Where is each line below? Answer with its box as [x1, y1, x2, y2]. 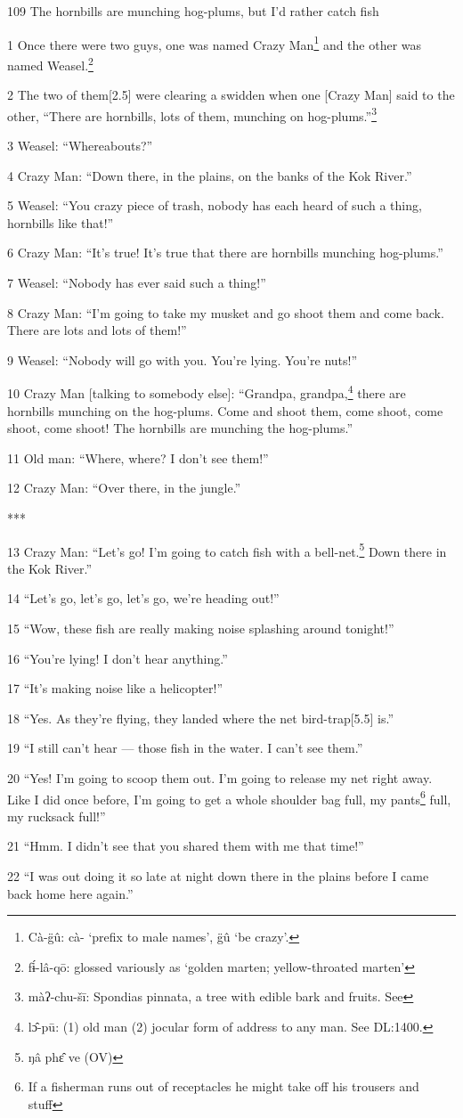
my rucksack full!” [7, 806, 106, 825]
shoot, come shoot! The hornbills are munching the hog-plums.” [7, 419, 353, 437]
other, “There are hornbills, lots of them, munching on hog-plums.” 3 [7, 103, 377, 125]
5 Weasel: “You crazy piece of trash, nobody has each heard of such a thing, [7, 196, 422, 215]
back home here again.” [7, 884, 134, 902]
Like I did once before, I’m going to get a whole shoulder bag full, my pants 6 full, [7, 787, 451, 808]
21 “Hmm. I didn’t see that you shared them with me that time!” [7, 836, 364, 855]
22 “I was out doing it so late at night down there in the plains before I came [7, 866, 429, 885]
